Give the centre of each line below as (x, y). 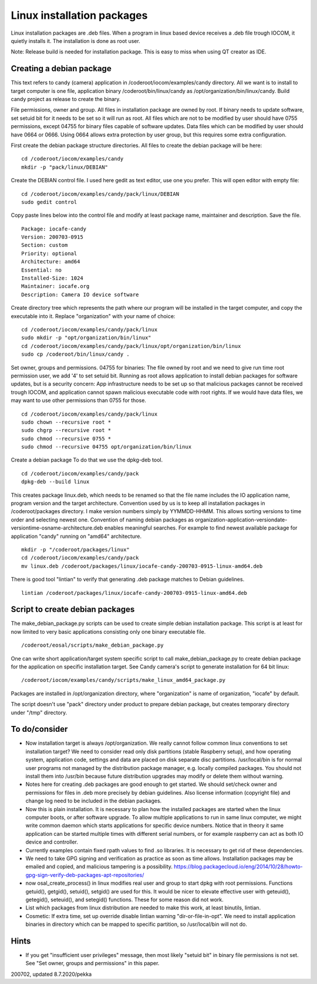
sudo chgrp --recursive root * (66, 430)
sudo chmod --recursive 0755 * (66, 439)
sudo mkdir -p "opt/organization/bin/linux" (87, 338)
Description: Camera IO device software (80, 294)
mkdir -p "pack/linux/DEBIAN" (65, 167)
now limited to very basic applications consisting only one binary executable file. (108, 631)
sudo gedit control (49, 202)
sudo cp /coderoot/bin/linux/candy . (76, 354)
